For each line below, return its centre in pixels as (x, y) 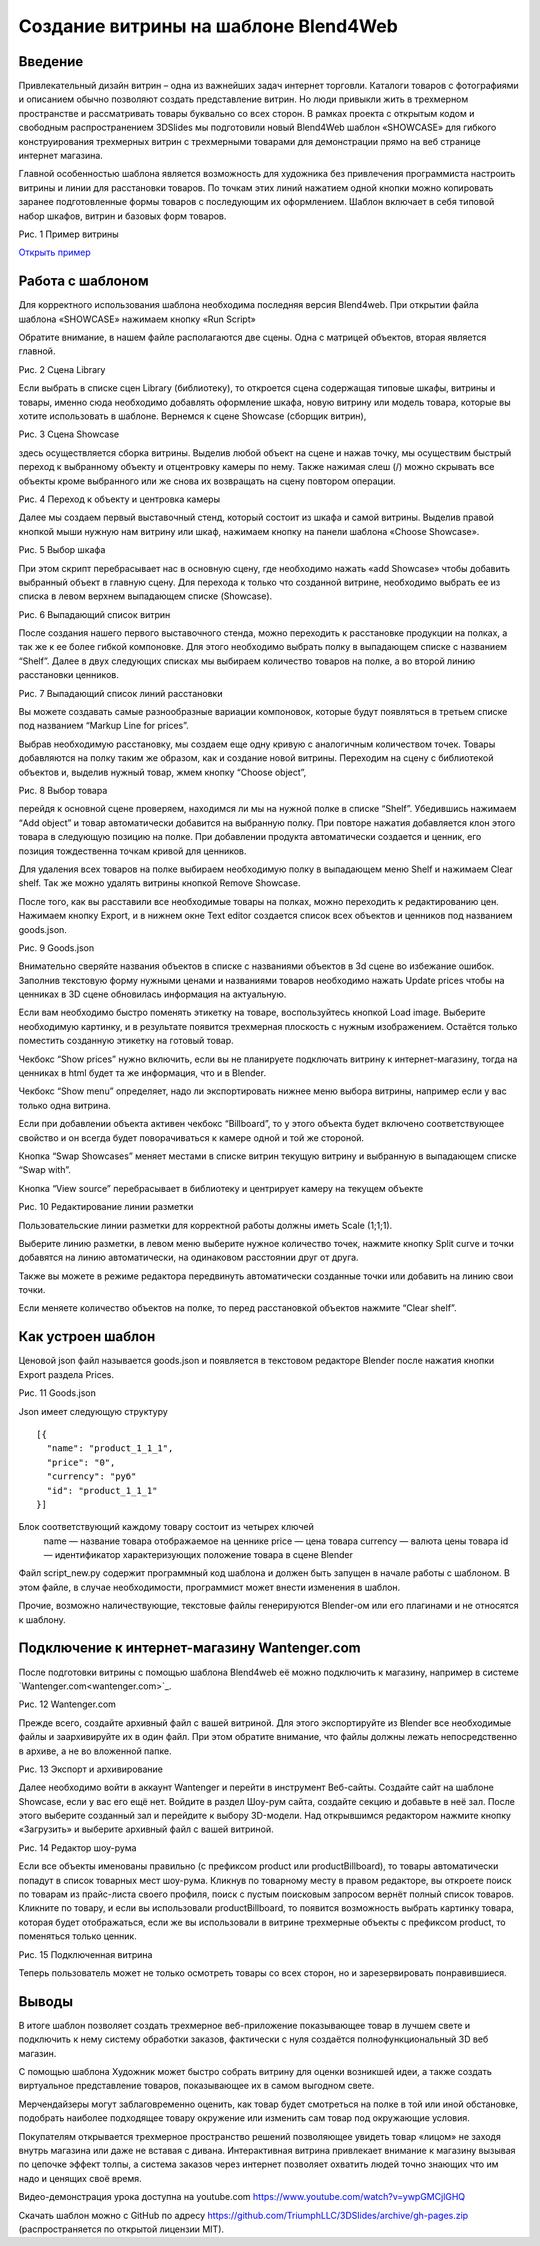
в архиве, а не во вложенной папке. (95, 1751)
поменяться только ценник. (77, 1936)
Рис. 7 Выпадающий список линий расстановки (120, 693)
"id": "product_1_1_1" (102, 1490)
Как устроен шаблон (87, 1336)
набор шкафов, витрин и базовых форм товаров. (122, 216)
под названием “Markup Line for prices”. (103, 726)
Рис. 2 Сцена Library (62, 369)
